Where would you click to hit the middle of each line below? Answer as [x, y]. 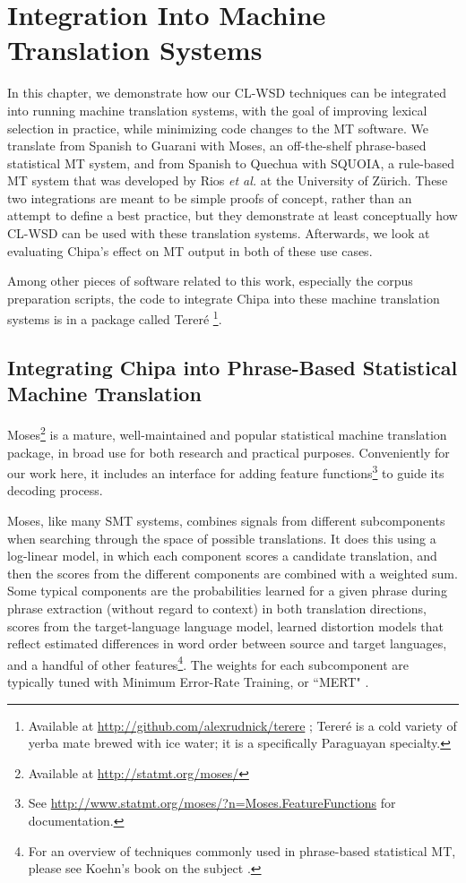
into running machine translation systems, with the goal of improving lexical [217, 110]
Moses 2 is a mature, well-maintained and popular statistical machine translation [227, 433]
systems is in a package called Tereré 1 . [115, 318]
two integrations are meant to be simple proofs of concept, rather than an [210, 197]
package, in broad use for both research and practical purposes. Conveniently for [229, 452]
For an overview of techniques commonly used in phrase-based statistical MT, [242, 850]
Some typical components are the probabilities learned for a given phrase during [227, 591]
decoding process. [55, 490]
